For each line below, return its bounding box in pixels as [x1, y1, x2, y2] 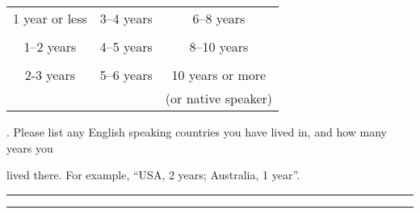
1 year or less [13, 9, 87, 27]
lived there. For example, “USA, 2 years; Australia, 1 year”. [6, 166, 300, 183]
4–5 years [99, 37, 153, 56]
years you [6, 139, 53, 156]
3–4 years [99, 9, 153, 27]
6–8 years [192, 9, 246, 27]
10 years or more [171, 65, 267, 84]
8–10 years [189, 37, 249, 56]
